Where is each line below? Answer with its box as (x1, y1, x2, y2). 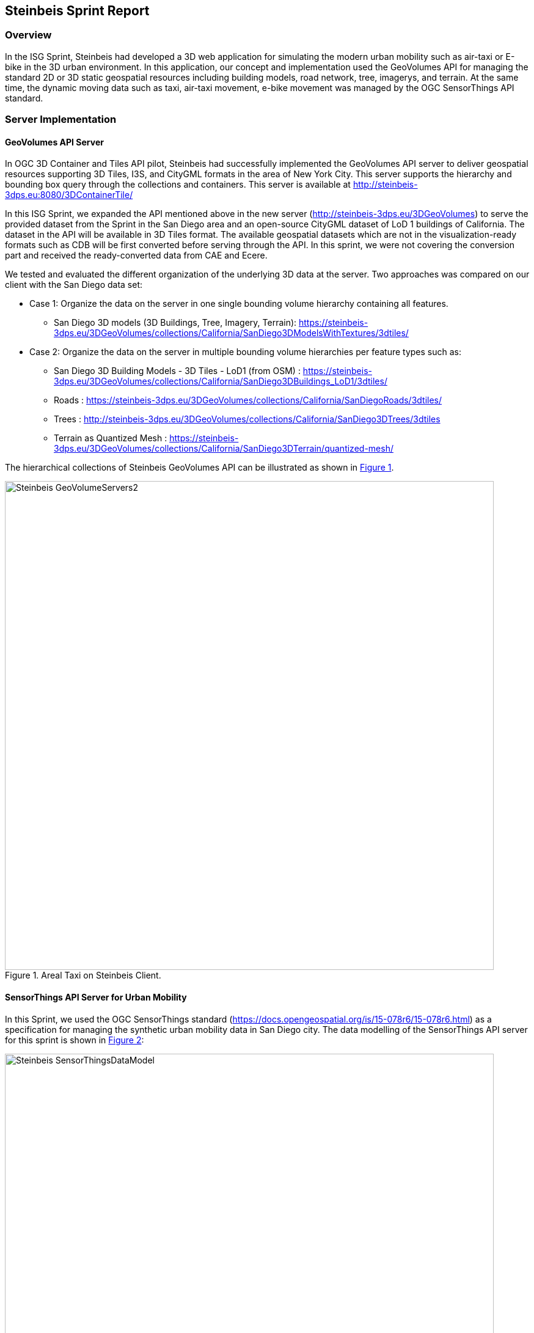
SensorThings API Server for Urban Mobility (5, 992, 187, 1002)
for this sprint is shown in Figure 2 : (5, 1034, 144, 1045)
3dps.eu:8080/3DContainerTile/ (5, 189, 133, 200)
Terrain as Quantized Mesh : (54, 433, 167, 444)
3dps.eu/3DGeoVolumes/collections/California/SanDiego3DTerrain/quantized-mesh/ (54, 443, 393, 454)
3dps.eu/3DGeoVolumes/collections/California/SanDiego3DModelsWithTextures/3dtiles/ (54, 328, 409, 339)
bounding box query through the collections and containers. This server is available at (5, 179, 351, 190)
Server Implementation (5, 113, 117, 126)
